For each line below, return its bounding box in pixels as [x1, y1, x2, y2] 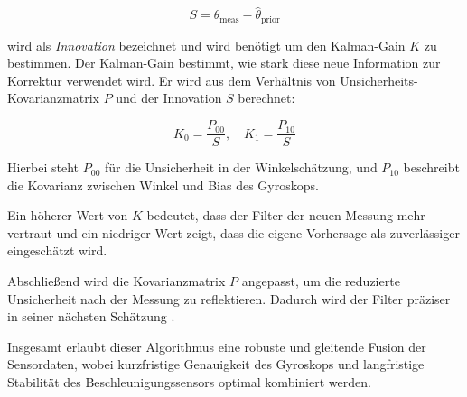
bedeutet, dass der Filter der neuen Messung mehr [146, 206, 425, 225]
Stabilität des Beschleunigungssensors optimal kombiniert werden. [7, 373, 371, 392]
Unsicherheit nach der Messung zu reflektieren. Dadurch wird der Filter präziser [7, 289, 451, 308]
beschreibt [403, 158, 460, 177]
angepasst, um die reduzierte [241, 272, 400, 291]
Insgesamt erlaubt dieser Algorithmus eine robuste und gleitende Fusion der [7, 337, 426, 355]
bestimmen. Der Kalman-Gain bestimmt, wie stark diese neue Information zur [7, 53, 441, 72]
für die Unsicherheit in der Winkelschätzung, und [104, 158, 378, 177]
